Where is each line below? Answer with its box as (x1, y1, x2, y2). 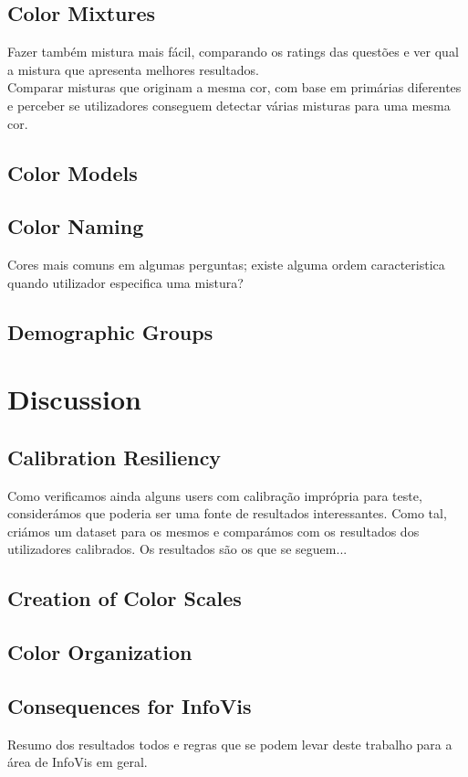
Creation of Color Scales (7, 584, 242, 612)
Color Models (7, 158, 138, 186)
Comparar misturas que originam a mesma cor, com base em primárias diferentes (7, 78, 462, 97)
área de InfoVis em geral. (7, 752, 148, 772)
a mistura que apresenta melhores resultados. (7, 59, 259, 79)
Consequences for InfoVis (7, 692, 252, 720)
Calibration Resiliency (7, 442, 222, 471)
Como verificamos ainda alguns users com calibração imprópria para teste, (7, 485, 422, 505)
